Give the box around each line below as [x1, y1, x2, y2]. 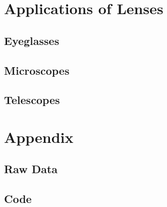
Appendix [4, 126, 74, 147]
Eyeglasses [4, 32, 60, 48]
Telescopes [4, 92, 60, 108]
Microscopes [4, 62, 70, 78]
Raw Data [4, 161, 58, 177]
